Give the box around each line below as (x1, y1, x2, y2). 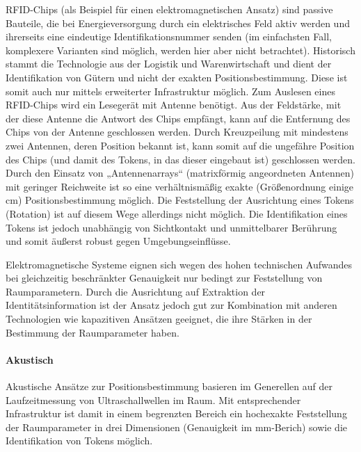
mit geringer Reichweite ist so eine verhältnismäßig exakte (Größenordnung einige (6, 179, 354, 193)
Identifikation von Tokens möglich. (6, 433, 153, 448)
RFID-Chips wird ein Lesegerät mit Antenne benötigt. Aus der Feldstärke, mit (6, 97, 342, 112)
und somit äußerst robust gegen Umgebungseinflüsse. (6, 234, 231, 248)
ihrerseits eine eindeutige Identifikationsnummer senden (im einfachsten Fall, (6, 29, 332, 44)
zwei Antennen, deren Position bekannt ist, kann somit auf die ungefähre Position (6, 138, 355, 152)
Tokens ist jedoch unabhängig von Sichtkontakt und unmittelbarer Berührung (6, 220, 337, 234)
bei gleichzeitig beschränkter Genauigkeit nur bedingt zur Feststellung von (6, 271, 323, 285)
